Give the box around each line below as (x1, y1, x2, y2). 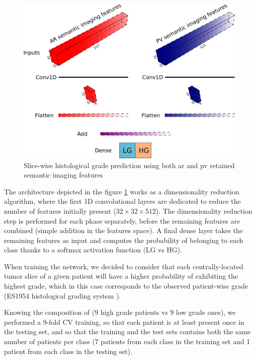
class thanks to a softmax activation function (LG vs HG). (4, 244, 182, 255)
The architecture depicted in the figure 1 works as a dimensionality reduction (4, 186, 239, 196)
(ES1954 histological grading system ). (4, 290, 121, 300)
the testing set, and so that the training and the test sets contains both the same (4, 326, 251, 337)
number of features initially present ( (4, 205, 116, 216)
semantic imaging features (24, 170, 103, 180)
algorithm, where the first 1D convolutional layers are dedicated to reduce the (4, 196, 241, 206)
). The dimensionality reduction (156, 205, 253, 216)
